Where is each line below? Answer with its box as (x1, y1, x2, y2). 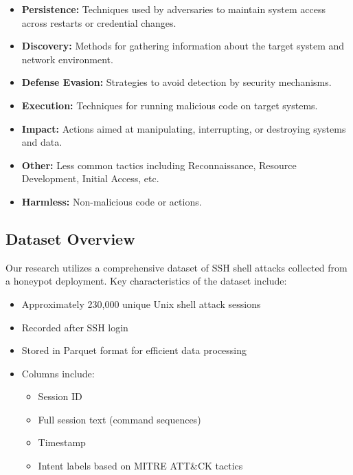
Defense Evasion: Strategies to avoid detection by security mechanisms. (21, 75, 332, 89)
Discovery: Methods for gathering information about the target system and (21, 38, 345, 53)
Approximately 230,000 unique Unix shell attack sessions (21, 296, 261, 311)
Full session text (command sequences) (38, 412, 201, 426)
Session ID (38, 389, 82, 404)
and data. (21, 135, 62, 149)
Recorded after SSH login (21, 320, 128, 334)
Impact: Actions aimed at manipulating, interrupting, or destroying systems (21, 121, 346, 135)
